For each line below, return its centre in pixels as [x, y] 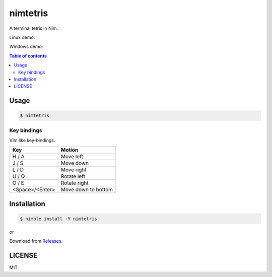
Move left [72, 157]
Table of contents [28, 56]
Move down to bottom [87, 190]
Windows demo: [26, 47]
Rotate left [73, 176]
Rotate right [75, 183]
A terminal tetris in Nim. [33, 28]
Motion [70, 150]
